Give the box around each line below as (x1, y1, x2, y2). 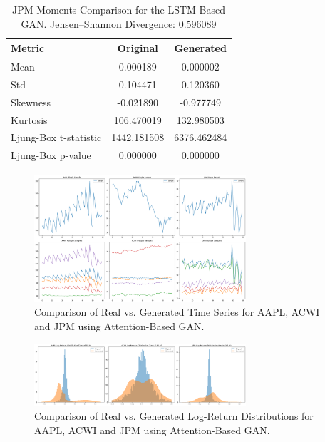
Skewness (11, 94, 51, 109)
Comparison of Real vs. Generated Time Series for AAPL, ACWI (34, 304, 320, 319)
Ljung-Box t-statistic (11, 130, 102, 145)
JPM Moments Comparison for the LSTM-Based (12, 2, 226, 16)
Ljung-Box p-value (11, 148, 91, 163)
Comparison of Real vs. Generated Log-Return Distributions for (34, 408, 314, 423)
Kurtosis (11, 112, 48, 127)
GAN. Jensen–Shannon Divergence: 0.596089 (21, 16, 217, 31)
